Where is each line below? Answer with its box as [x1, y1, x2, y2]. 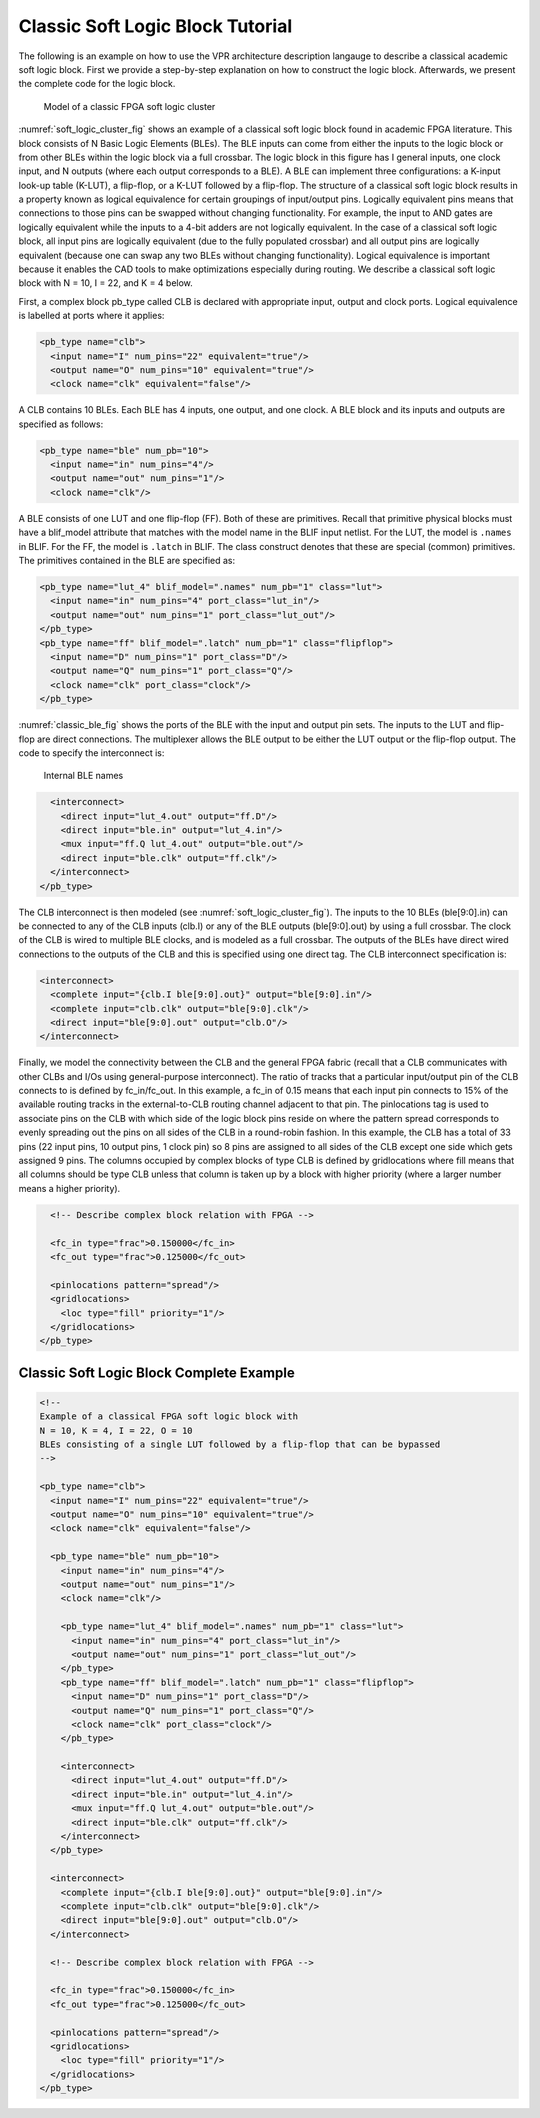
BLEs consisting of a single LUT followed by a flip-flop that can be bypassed [39, 1439, 441, 1450]
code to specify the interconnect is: [18, 746, 165, 759]
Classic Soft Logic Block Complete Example [18, 1364, 295, 1381]
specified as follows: [18, 418, 104, 430]
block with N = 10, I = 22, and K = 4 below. [18, 277, 194, 289]
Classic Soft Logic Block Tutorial [18, 15, 293, 37]
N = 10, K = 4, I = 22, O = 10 [39, 1425, 194, 1436]
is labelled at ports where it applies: [18, 310, 165, 322]
